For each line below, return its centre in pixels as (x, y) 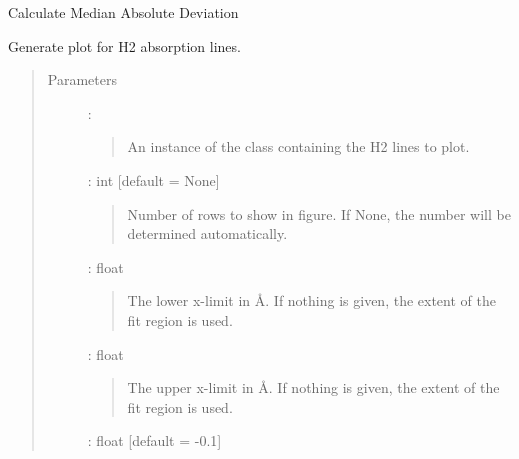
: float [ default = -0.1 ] (154, 440)
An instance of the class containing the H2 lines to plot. (298, 146)
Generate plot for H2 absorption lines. (124, 45)
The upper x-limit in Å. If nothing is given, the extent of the (313, 387)
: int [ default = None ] (153, 179)
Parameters (82, 79)
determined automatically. (207, 233)
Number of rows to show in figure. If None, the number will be (319, 213)
